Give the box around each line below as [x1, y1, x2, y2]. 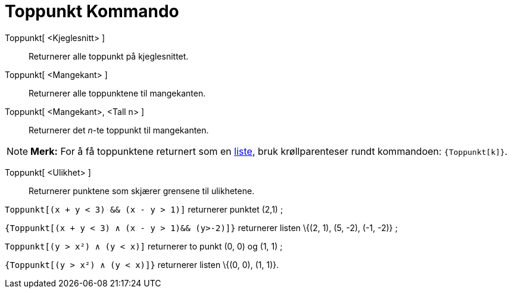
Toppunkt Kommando [5, 1, 179, 21]
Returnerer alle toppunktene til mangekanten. [29, 88, 206, 98]
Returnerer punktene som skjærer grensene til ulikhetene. [29, 185, 255, 196]
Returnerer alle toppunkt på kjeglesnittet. [29, 51, 189, 61]
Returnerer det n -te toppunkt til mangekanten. [29, 124, 209, 135]
